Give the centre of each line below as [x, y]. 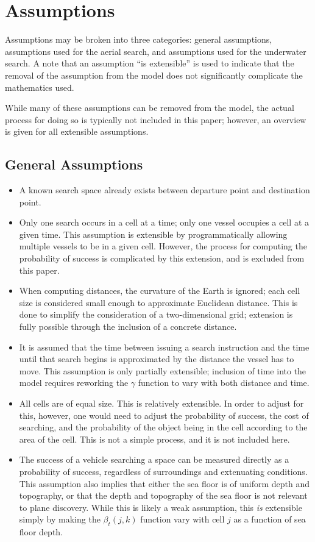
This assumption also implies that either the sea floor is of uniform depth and [165, 483]
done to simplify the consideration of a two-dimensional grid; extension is [156, 314]
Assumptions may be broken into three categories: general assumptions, [139, 39]
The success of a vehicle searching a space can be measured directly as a [154, 459]
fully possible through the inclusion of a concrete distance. [128, 326]
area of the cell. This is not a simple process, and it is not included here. [154, 439]
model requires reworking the [74, 383]
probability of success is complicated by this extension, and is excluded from [162, 258]
